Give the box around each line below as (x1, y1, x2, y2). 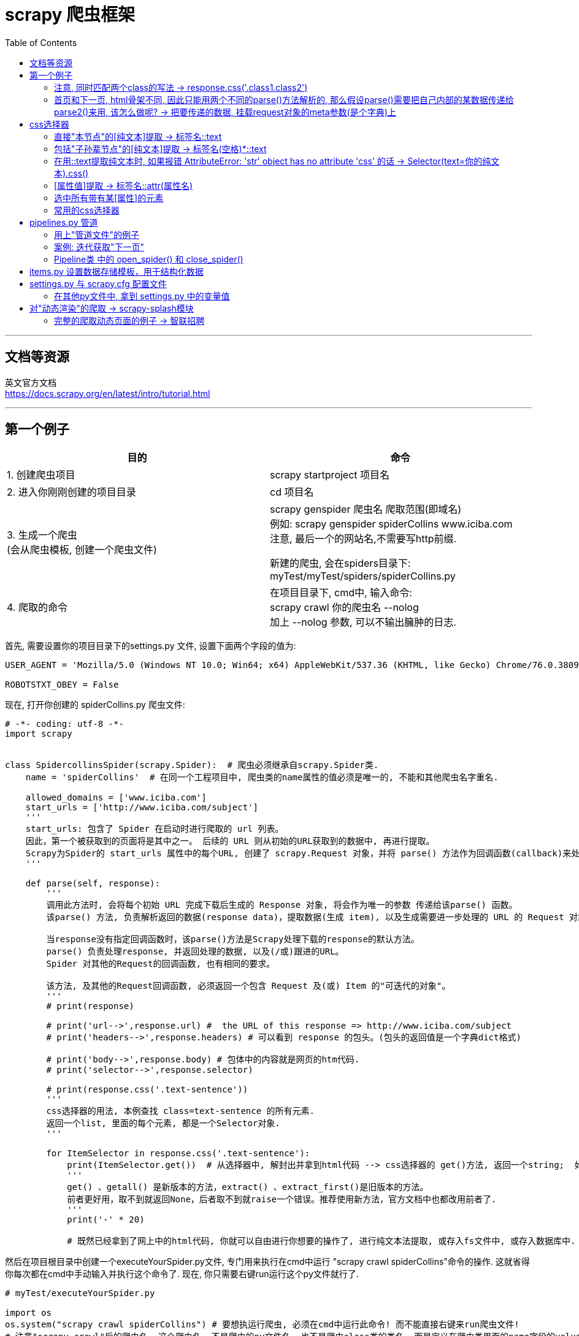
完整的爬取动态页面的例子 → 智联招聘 (54, 315, 205, 326)
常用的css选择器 (54, 204, 120, 215)
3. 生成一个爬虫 (7, 529, 77, 542)
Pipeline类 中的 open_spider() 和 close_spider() (54, 253, 243, 264)
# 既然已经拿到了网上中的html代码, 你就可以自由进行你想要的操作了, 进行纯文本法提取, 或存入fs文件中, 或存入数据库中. (67, 1236, 576, 1246)
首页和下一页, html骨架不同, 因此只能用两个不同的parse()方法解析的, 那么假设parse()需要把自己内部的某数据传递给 (54, 94, 514, 105)
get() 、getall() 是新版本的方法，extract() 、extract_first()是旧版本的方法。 (67, 1182, 429, 1192)
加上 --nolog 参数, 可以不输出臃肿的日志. (270, 616, 456, 629)
